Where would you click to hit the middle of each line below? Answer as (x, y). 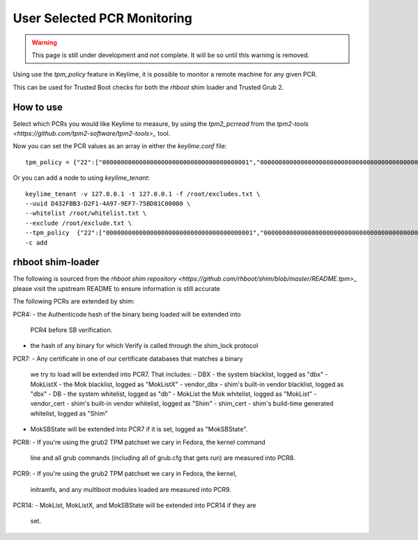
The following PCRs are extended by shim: (74, 301)
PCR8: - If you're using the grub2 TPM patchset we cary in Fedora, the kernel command (139, 442)
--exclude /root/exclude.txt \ (79, 223)
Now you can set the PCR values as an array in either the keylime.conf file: (120, 146)
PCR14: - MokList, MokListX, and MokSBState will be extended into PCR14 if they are (134, 505)
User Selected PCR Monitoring (103, 18)
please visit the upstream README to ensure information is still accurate (117, 288)
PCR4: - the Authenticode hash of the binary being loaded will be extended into (127, 314)
